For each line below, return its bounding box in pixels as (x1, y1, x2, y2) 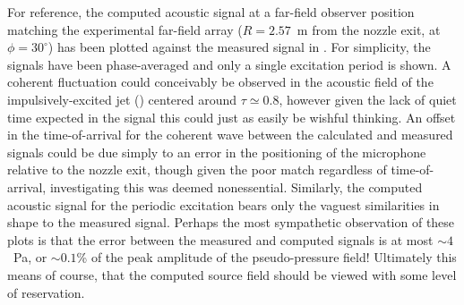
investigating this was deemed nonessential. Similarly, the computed (49, 177, 423, 196)
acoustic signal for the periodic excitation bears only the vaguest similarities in (7, 195, 440, 214)
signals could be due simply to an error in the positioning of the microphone (7, 142, 426, 161)
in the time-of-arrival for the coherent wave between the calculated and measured (7, 125, 453, 144)
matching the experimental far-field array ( (7, 20, 243, 38)
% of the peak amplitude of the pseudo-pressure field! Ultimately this (76, 248, 457, 267)
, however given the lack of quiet (279, 89, 457, 108)
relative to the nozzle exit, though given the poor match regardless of (7, 160, 387, 179)
